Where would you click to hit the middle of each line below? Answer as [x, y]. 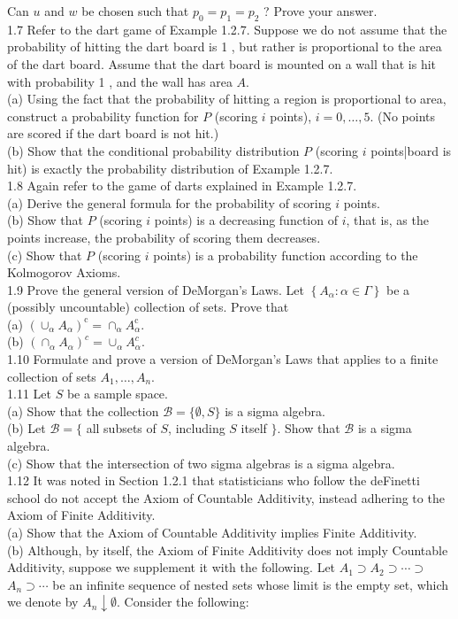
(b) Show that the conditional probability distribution [153, 150]
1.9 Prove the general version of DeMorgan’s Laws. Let [156, 289]
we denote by [43, 602]
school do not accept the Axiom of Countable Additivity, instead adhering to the [226, 497]
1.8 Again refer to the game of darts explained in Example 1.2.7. [182, 186]
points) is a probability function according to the [286, 255]
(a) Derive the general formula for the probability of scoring [169, 202]
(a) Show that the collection [83, 410]
